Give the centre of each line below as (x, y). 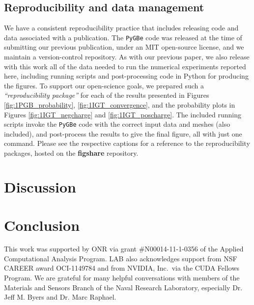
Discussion (40, 186)
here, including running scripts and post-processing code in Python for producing (126, 76)
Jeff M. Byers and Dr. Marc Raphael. (60, 297)
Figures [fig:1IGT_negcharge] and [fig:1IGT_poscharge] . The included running (123, 114)
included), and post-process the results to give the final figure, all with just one (123, 133)
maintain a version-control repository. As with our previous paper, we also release (127, 57)
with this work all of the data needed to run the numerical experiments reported (125, 66)
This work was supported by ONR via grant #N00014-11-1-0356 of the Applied (124, 249)
